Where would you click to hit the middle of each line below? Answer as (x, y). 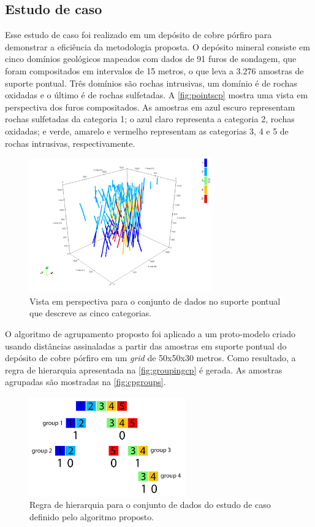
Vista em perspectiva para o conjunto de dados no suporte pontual (155, 301)
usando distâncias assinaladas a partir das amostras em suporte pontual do (146, 345)
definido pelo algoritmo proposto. (92, 516)
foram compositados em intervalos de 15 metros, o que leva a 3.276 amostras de (154, 70)
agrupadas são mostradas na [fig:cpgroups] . (85, 382)
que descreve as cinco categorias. (90, 313)
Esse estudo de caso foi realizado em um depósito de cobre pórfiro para (139, 35)
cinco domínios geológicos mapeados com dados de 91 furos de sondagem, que (151, 59)
